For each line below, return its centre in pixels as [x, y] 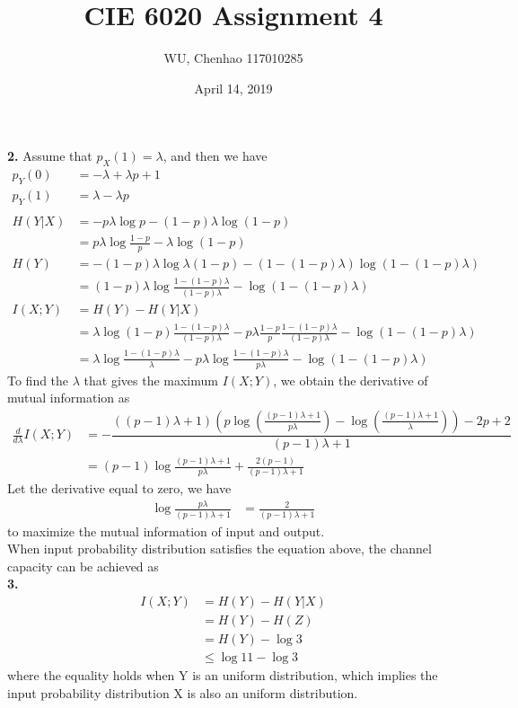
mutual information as [69, 398]
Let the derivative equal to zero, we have [119, 488]
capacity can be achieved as [83, 566]
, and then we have [215, 156]
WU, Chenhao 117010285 [233, 58]
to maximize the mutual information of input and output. [166, 531]
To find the [38, 380]
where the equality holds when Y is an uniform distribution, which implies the [223, 675]
